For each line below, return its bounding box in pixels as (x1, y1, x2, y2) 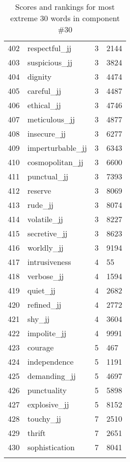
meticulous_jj (27, 114, 75, 125)
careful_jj (27, 85, 61, 96)
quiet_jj (27, 285, 55, 296)
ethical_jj (27, 99, 61, 111)
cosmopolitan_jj (27, 156, 83, 168)
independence (27, 356, 74, 367)
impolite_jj (27, 327, 67, 339)
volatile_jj (27, 213, 63, 225)
